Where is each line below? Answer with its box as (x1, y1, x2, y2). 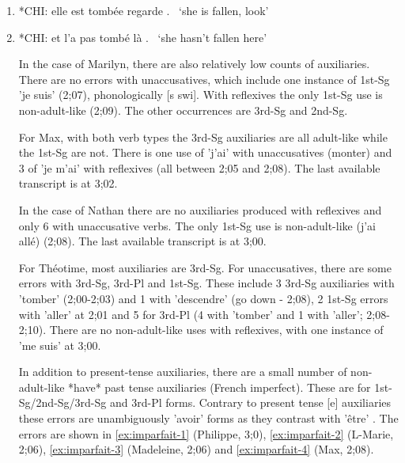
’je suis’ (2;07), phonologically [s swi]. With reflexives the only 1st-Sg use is (18, 86, 383, 103)
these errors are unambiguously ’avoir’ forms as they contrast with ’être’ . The (18, 410, 399, 427)
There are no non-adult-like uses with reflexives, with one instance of (49, 321, 384, 338)
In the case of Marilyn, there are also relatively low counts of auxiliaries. (18, 55, 370, 72)
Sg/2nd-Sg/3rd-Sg (18, 394, 107, 411)
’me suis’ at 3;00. (18, 336, 101, 353)
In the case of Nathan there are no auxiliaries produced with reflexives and (18, 201, 382, 218)
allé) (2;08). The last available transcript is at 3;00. (18, 233, 267, 249)
